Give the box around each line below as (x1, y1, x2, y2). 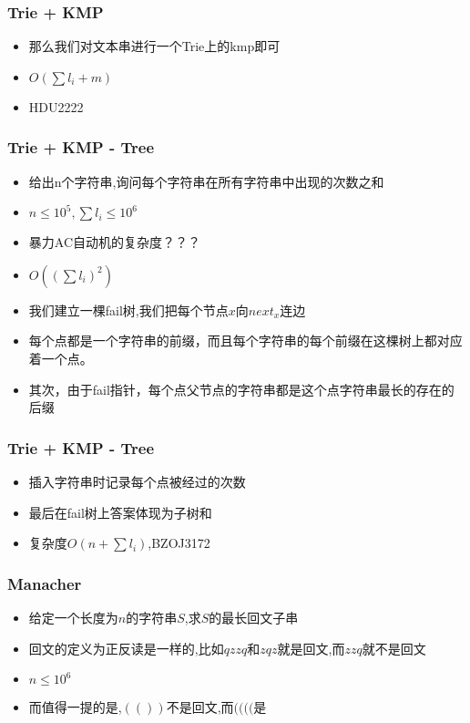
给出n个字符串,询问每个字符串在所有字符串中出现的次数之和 (28, 171, 384, 191)
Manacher (7, 572, 82, 594)
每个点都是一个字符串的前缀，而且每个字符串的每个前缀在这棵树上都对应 (28, 331, 463, 350)
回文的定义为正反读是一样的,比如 (28, 638, 224, 657)
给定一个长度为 (28, 608, 118, 626)
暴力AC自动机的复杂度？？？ (28, 232, 201, 252)
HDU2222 (28, 97, 84, 116)
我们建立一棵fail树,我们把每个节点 (28, 300, 229, 319)
